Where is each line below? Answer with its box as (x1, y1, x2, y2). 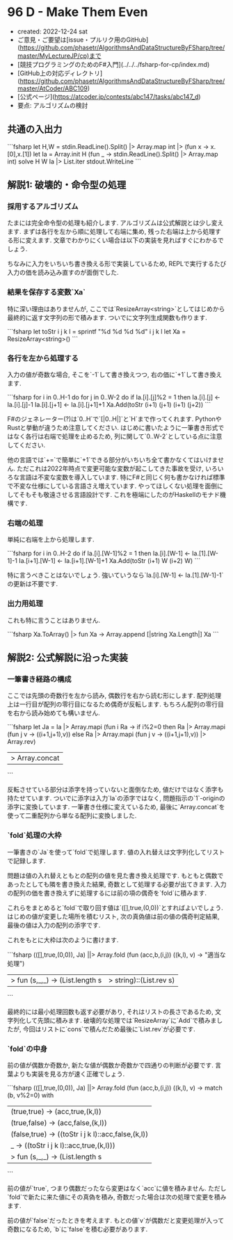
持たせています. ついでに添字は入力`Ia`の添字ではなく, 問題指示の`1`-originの (7, 794, 225, 802)
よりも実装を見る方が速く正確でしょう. (13, 1070, 125, 1078)
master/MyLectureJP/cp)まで (17, 51, 102, 60)
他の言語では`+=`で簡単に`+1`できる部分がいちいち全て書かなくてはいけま (7, 456, 218, 464)
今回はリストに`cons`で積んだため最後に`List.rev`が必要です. (22, 1024, 196, 1033)
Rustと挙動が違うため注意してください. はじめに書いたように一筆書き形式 (7, 424, 218, 432)
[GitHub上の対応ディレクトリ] (17, 69, 103, 77)
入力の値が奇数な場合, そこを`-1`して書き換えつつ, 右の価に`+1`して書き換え (7, 370, 223, 379)
